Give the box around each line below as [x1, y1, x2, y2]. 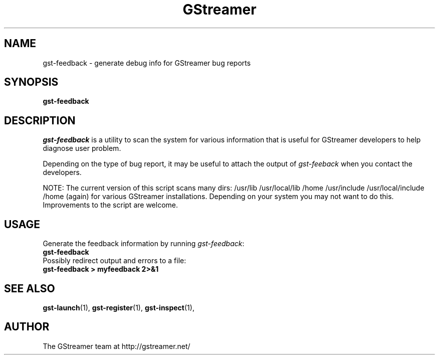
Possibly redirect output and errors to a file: [43, 256, 186, 265]
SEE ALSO [4, 282, 55, 295]
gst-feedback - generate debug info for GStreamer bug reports [43, 58, 251, 67]
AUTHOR [4, 320, 50, 333]
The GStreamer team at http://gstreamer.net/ [43, 341, 190, 350]
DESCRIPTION [4, 114, 76, 127]
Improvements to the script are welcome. [43, 201, 178, 210]
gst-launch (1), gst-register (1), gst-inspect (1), [43, 303, 194, 312]
